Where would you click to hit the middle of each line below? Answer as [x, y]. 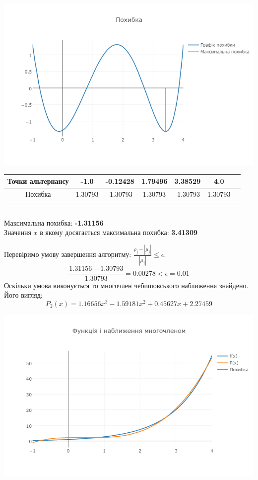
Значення [18, 232]
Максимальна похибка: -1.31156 [54, 222]
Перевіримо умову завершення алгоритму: [68, 254]
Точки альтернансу [38, 181]
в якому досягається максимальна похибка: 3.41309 [119, 232]
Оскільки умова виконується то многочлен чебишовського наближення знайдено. [126, 285]
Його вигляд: [23, 295]
